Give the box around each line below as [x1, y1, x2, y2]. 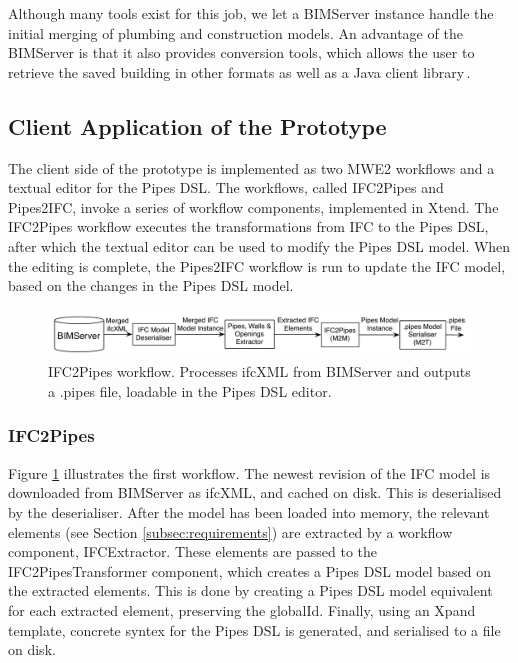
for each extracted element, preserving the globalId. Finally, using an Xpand [8, 599, 476, 620]
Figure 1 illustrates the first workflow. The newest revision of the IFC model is [8, 462, 491, 483]
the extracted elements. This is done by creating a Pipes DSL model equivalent [8, 580, 493, 601]
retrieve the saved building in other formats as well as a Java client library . [8, 61, 471, 82]
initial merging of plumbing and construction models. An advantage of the [8, 22, 463, 43]
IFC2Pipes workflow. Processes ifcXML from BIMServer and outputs [48, 361, 471, 382]
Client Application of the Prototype [8, 110, 387, 141]
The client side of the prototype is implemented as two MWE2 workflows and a [8, 157, 495, 178]
